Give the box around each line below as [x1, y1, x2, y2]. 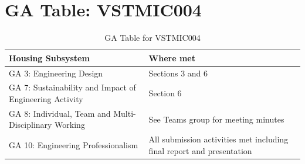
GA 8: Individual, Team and [9, 107, 111, 119]
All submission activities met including [148, 133, 289, 145]
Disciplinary [9, 118, 52, 131]
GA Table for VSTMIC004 [104, 32, 201, 44]
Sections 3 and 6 [148, 67, 208, 79]
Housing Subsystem [9, 51, 90, 64]
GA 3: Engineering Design [9, 67, 103, 79]
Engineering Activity [9, 93, 83, 104]
